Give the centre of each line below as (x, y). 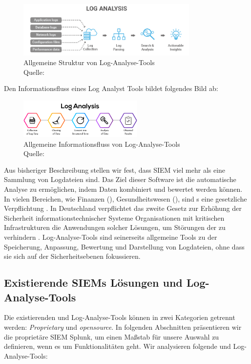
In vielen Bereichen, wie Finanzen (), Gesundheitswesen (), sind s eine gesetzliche (125, 198)
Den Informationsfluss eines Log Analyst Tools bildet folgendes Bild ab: (111, 88)
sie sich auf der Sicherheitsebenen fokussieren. (72, 256)
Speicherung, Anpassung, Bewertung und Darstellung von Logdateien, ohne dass (124, 246)
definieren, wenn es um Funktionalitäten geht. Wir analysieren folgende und (117, 346)
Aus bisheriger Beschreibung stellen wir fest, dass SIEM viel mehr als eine (115, 170)
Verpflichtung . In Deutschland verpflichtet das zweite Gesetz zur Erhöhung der (123, 208)
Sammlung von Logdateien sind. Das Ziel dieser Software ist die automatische (120, 179)
